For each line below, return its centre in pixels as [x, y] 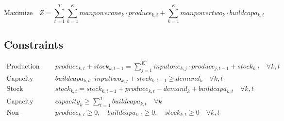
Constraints [33, 44]
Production [23, 66]
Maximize [18, 13]
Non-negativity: [14, 112]
